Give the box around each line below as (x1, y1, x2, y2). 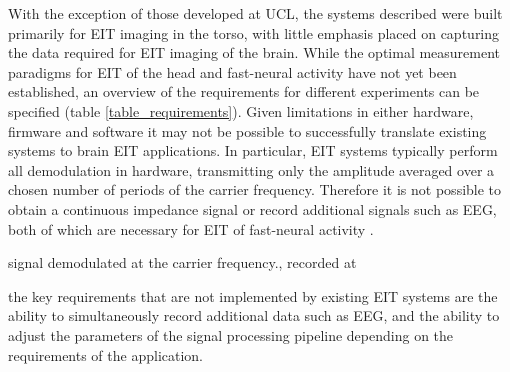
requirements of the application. (8, 344, 204, 365)
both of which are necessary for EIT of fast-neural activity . (8, 218, 374, 239)
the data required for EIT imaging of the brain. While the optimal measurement (8, 42, 501, 63)
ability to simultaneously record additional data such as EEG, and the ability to (8, 305, 500, 326)
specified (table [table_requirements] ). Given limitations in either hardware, (8, 100, 474, 121)
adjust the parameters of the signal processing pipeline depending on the (8, 324, 454, 345)
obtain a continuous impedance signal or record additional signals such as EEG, (8, 198, 497, 219)
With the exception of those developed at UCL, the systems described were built (8, 3, 503, 23)
